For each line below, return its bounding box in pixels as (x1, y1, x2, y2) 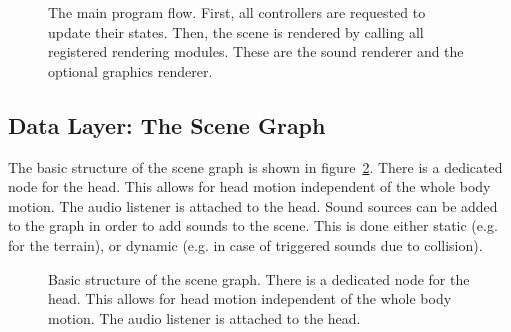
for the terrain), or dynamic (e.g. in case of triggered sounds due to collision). (8, 234, 483, 255)
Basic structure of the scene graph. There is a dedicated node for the (48, 268, 470, 289)
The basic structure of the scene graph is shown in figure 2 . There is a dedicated (8, 156, 503, 177)
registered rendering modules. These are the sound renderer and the (48, 41, 464, 62)
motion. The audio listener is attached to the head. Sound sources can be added (8, 195, 498, 216)
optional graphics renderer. (48, 60, 213, 81)
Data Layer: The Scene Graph (8, 109, 326, 140)
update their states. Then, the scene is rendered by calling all (48, 21, 424, 42)
